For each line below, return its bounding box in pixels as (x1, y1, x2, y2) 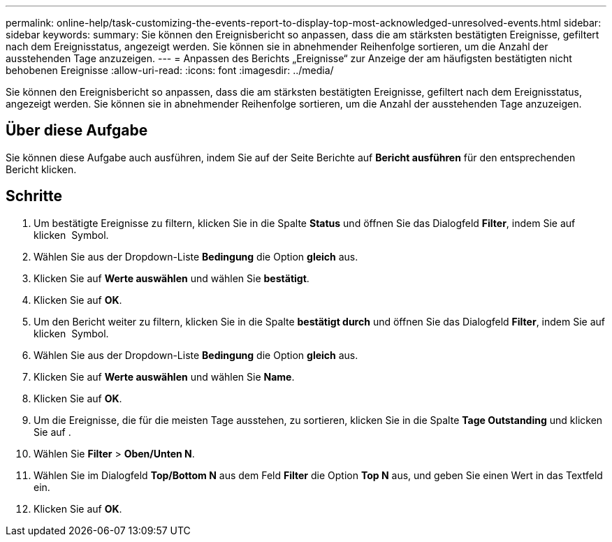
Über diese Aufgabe (6, 122, 148, 140)
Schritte (6, 187, 62, 205)
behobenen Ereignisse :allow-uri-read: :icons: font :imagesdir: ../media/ (6, 64, 334, 76)
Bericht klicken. (6, 163, 77, 175)
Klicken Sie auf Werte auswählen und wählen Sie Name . (34, 370, 295, 383)
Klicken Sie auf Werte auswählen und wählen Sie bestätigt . (34, 272, 309, 284)
